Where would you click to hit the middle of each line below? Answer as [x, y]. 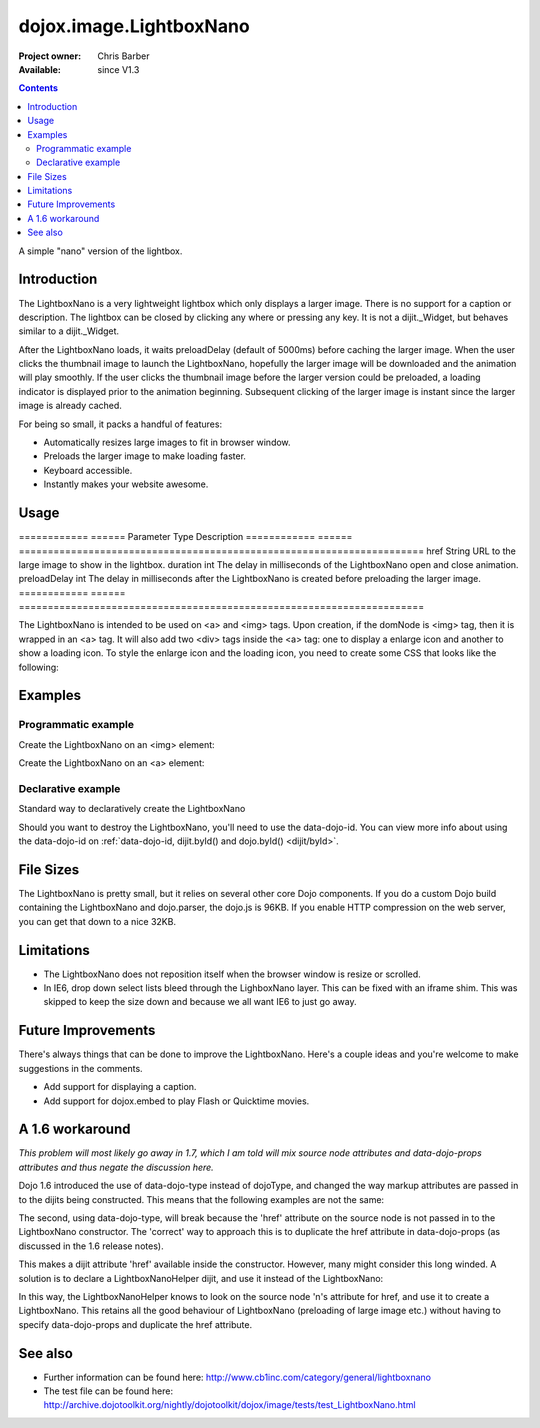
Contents [38, 88]
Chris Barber [123, 56]
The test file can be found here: [108, 1391]
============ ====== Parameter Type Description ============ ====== [185, 537]
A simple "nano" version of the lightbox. [100, 251]
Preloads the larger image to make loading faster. [145, 456]
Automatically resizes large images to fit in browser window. [167, 442]
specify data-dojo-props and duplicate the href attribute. [135, 1324]
